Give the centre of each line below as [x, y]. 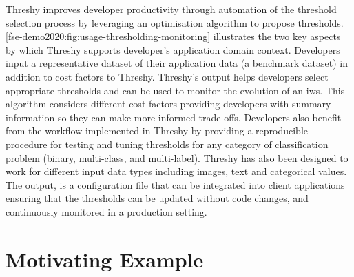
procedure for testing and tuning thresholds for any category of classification [167, 144]
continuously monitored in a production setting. [106, 211]
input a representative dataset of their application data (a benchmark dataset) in [177, 63]
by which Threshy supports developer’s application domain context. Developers [173, 49]
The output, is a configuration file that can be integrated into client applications [175, 184]
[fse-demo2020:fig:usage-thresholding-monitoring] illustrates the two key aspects [173, 36]
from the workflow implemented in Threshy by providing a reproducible [157, 131]
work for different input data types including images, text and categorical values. [176, 171]
